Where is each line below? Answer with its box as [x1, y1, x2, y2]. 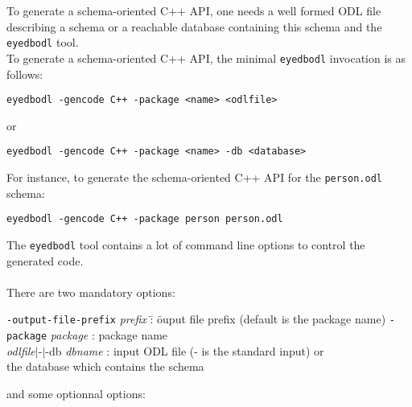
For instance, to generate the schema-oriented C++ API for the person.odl [6, 169, 382, 185]
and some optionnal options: [6, 384, 146, 401]
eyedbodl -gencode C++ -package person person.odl [6, 213, 283, 225]
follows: [6, 65, 43, 82]
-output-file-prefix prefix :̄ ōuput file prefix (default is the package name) [6, 310, 386, 327]
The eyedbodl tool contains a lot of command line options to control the [6, 236, 365, 253]
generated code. [6, 252, 84, 269]
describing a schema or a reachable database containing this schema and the [6, 18, 382, 35]
